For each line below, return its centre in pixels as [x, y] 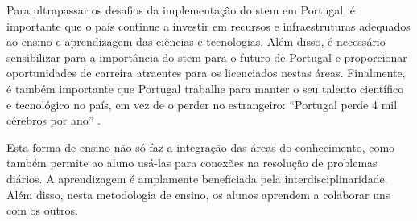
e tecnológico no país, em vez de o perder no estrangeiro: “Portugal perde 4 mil [202, 104]
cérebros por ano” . [54, 120]
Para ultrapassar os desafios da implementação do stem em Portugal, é [181, 10]
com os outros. [42, 210]
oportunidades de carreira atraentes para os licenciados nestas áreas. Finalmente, [206, 73]
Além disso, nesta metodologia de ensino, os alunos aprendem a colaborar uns [198, 194]
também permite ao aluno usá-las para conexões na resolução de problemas [192, 163]
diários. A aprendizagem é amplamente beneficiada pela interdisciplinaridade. [197, 178]
